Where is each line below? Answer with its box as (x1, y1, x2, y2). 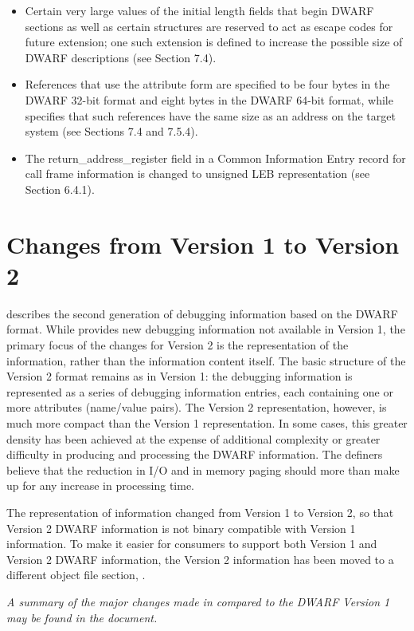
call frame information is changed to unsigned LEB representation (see (25, 165, 370, 182)
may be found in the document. (6, 609, 158, 625)
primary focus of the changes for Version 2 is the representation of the (6, 337, 349, 353)
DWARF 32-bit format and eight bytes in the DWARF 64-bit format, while (25, 91, 393, 108)
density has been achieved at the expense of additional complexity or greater (6, 430, 381, 447)
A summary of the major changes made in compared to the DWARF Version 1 (6, 593, 390, 609)
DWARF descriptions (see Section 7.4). (25, 49, 217, 65)
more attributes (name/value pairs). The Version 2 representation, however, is (6, 399, 387, 416)
